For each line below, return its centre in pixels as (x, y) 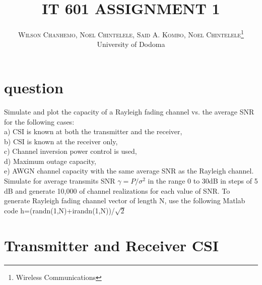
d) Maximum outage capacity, (50, 161)
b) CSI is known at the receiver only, (61, 141)
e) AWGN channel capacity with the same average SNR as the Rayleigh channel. (129, 171)
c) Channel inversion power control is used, (71, 151)
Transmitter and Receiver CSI (112, 245)
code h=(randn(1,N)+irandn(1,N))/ (59, 210)
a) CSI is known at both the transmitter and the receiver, (93, 131)
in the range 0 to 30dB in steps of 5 (203, 181)
